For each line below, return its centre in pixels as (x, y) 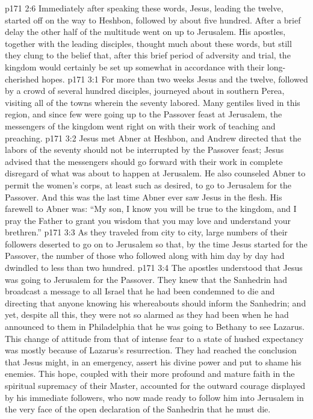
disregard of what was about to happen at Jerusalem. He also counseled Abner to (155, 173)
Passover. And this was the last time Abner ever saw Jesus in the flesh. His (144, 197)
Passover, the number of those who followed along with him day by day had (145, 256)
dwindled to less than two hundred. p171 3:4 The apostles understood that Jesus (154, 268)
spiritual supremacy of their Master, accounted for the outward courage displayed (155, 385)
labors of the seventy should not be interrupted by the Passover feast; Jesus (144, 150)
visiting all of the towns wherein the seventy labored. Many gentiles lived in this (153, 102)
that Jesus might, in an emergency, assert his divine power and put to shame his (153, 362)
